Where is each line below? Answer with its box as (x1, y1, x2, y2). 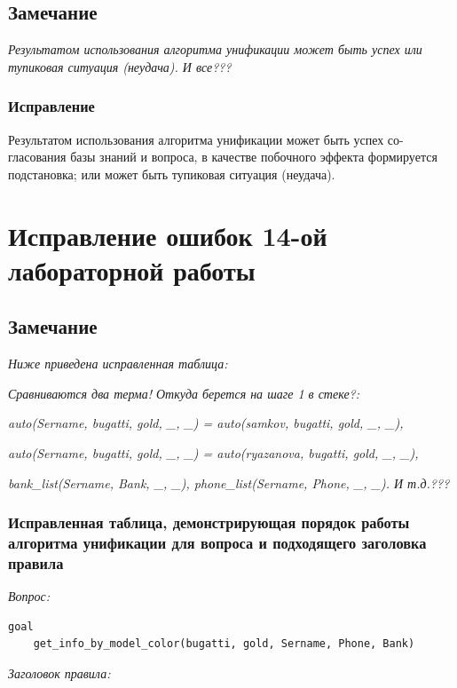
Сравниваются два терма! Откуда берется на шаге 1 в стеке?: (8, 384, 360, 402)
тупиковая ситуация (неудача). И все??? (8, 57, 232, 75)
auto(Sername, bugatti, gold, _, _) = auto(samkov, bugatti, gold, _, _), (8, 414, 404, 432)
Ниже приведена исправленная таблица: (8, 354, 228, 373)
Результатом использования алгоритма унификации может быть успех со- (8, 130, 404, 148)
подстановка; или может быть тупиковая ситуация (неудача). (8, 164, 335, 183)
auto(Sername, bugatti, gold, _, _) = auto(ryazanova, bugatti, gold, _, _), (8, 443, 419, 462)
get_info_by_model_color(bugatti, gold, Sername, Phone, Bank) (33, 637, 415, 651)
